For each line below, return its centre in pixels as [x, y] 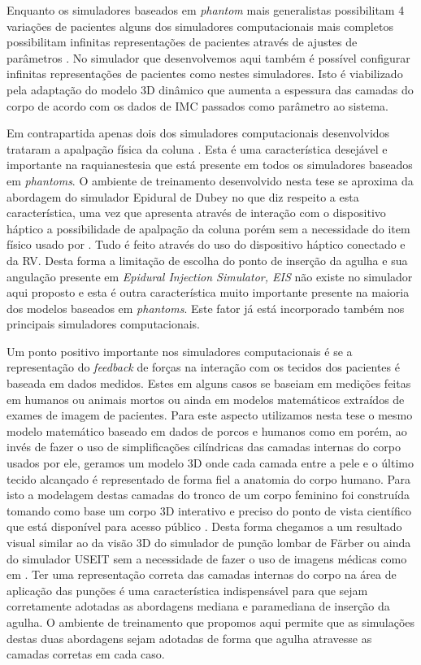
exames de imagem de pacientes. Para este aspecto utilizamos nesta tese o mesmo [210, 415]
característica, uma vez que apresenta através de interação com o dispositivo [196, 213]
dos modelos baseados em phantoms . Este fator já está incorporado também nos [206, 308]
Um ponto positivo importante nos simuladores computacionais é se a [180, 351]
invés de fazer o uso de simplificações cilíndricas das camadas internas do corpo [204, 447]
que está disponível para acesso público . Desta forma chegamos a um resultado [204, 526]
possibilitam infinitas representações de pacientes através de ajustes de [182, 42]
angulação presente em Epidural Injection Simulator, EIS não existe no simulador [210, 276]
